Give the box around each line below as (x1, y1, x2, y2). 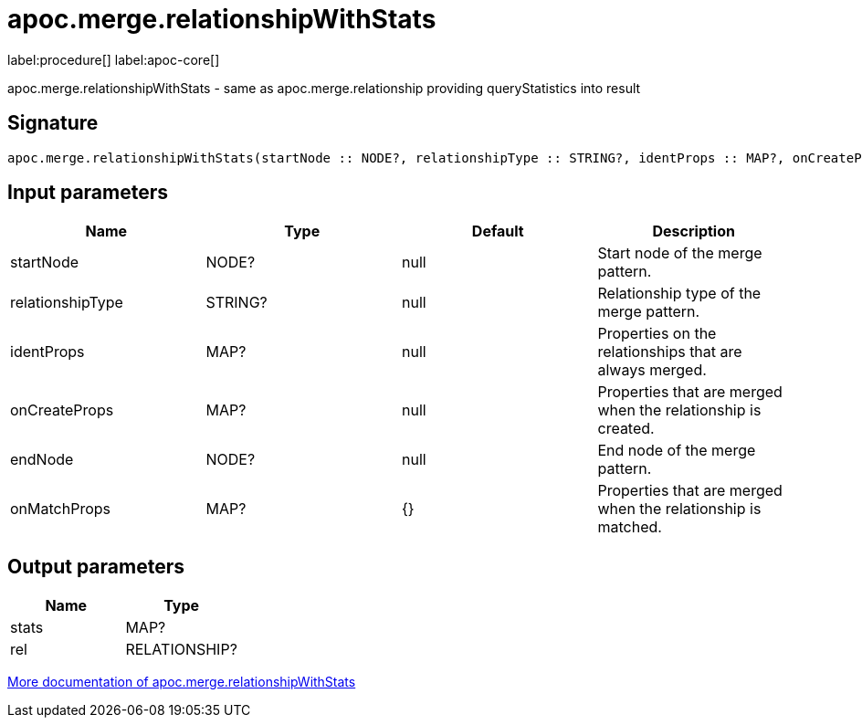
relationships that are (597, 342, 742, 362)
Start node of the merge (597, 244, 762, 263)
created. (597, 419, 655, 438)
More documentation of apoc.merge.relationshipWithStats (7, 674, 356, 690)
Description (652, 222, 735, 241)
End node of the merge (597, 441, 756, 460)
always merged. (597, 361, 707, 380)
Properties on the (597, 324, 717, 343)
